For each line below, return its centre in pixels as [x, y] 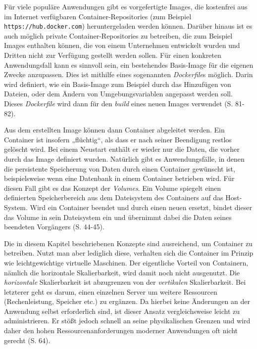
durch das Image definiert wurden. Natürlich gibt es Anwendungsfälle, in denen [124, 158]
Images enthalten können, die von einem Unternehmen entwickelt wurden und [122, 45]
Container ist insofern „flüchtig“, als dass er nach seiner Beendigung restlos [118, 139]
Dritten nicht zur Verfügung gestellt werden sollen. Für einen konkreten [113, 55]
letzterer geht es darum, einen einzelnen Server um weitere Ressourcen [111, 291]
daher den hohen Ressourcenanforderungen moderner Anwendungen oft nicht [121, 330]
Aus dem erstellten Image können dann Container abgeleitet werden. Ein [114, 130]
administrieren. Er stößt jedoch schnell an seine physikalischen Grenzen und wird [127, 321]
